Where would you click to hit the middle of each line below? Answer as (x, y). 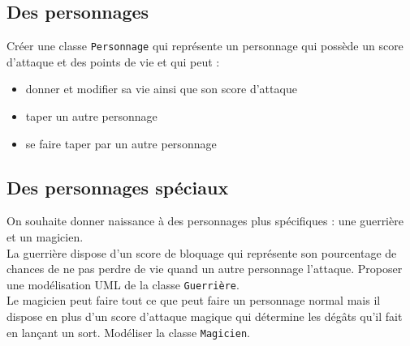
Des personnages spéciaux (118, 187)
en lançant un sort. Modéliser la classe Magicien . (128, 332)
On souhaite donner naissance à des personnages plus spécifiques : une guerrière (205, 221)
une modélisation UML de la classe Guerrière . (123, 284)
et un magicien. (45, 237)
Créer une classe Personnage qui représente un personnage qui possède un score (205, 46)
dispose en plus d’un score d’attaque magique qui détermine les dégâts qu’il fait (205, 316)
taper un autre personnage (91, 116)
